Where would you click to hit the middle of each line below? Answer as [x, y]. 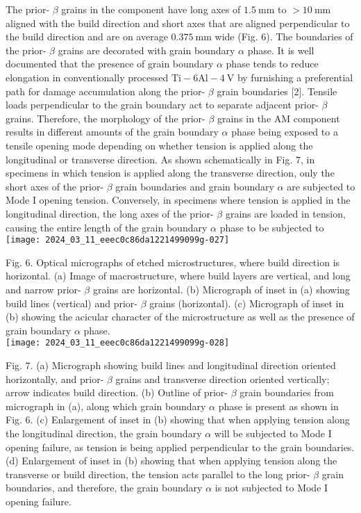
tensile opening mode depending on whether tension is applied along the [159, 145]
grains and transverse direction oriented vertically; [223, 378]
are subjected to [321, 186]
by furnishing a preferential [295, 77]
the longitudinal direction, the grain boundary [104, 433]
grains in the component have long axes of [151, 9]
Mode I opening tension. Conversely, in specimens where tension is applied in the [178, 200]
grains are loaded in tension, [285, 213]
